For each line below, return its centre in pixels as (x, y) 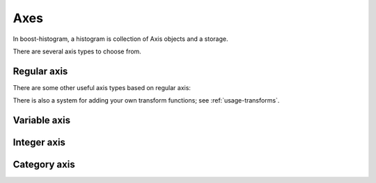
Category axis (44, 165)
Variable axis (42, 120)
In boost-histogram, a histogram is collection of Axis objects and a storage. (120, 39)
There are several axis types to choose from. (77, 51)
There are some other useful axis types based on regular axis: (102, 87)
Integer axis (39, 142)
